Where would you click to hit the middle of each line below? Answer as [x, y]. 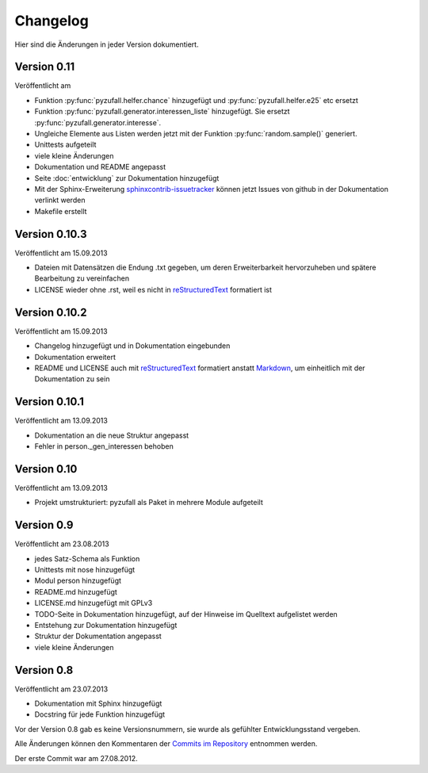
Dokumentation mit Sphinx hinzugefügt [98, 703]
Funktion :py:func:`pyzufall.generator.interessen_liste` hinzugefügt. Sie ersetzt [162, 112]
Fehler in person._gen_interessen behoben [104, 446]
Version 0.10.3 [51, 234]
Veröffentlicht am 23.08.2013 [62, 544]
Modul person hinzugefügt [78, 581]
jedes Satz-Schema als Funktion [87, 558]
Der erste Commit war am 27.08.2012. [76, 758]
